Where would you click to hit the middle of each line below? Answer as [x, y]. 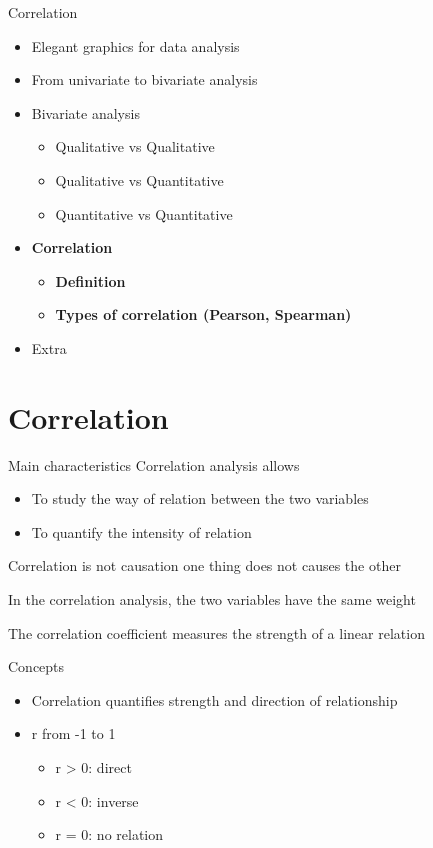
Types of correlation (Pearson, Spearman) [203, 314]
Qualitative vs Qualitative [135, 146]
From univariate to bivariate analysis [144, 79]
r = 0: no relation [109, 834]
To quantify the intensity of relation [141, 531]
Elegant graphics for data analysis [135, 45]
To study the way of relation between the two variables [200, 498]
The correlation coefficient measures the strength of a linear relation [216, 632]
